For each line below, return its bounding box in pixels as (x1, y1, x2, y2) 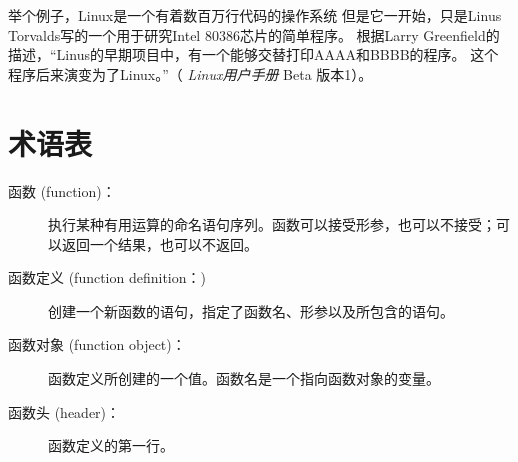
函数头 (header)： (8, 401, 121, 422)
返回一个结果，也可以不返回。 (61, 233, 258, 254)
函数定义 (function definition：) (8, 267, 206, 288)
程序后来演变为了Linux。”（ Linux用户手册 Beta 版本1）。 (8, 63, 373, 84)
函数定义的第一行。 (48, 435, 174, 456)
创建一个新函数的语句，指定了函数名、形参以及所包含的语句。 (48, 300, 454, 321)
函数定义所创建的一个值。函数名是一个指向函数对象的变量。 (48, 368, 440, 389)
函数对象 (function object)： (8, 334, 186, 355)
